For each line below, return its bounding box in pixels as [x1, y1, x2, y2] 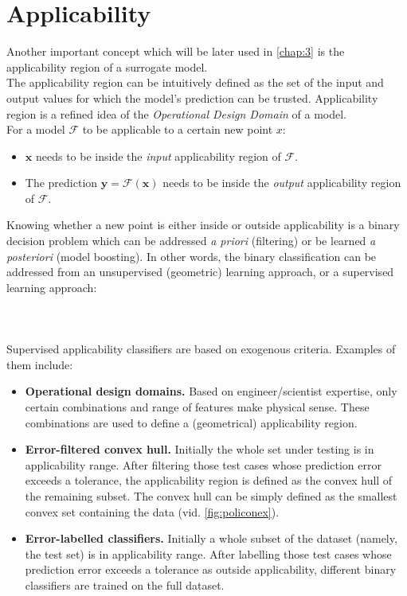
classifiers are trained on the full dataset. [25, 576, 225, 593]
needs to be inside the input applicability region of [35, 147, 281, 164]
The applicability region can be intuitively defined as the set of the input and [6, 74, 384, 91]
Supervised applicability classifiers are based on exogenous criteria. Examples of [6, 341, 396, 357]
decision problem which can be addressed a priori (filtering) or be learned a [6, 232, 376, 249]
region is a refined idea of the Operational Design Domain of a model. [6, 105, 346, 122]
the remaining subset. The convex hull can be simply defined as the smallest [25, 487, 397, 504]
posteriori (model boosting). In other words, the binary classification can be [6, 247, 377, 264]
